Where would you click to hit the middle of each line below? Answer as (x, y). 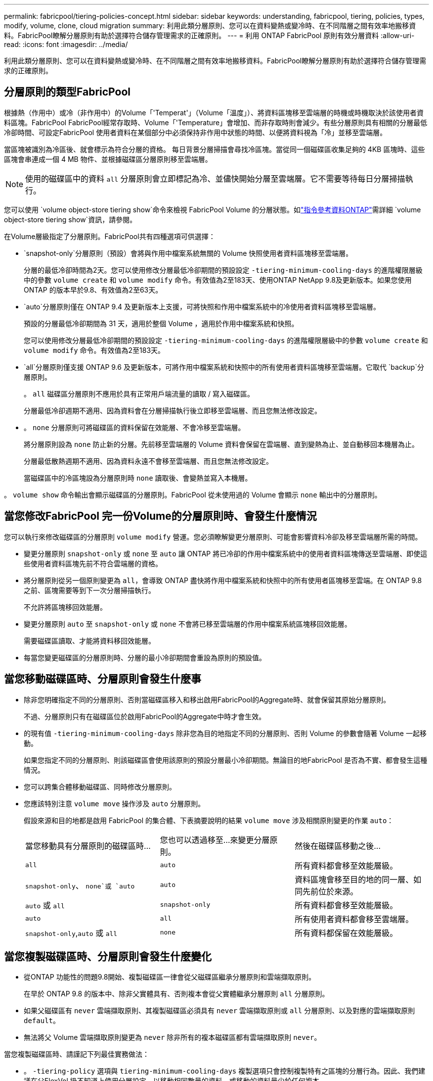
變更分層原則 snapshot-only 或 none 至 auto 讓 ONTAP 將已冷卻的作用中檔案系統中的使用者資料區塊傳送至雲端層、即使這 (226, 553)
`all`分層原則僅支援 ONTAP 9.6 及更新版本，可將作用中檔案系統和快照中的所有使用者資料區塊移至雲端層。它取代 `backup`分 (224, 367)
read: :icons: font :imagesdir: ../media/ (66, 44)
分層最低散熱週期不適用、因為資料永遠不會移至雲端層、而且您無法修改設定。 (148, 461)
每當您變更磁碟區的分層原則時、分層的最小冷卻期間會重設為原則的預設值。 (145, 657)
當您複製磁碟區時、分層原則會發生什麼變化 (108, 956)
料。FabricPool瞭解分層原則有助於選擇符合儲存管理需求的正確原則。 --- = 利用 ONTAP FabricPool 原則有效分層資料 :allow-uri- (209, 35)
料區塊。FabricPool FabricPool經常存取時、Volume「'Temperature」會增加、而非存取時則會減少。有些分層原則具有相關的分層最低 (216, 122)
